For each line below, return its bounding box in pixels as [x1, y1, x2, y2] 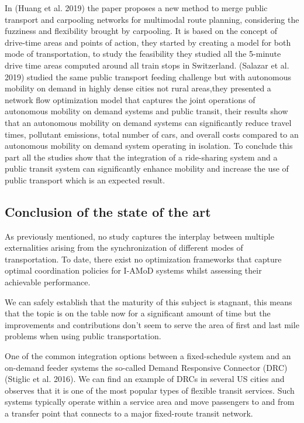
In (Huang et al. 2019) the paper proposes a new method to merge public [5, 2, 268, 13]
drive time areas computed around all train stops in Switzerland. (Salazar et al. [5, 59, 289, 71]
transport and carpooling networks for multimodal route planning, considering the [5, 13, 299, 25]
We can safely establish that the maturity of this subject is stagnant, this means [5, 295, 292, 308]
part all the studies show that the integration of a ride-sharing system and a [5, 151, 278, 163]
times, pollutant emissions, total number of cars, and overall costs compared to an [5, 128, 299, 140]
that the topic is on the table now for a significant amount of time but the [5, 307, 271, 319]
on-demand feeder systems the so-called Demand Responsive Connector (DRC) [5, 361, 288, 373]
